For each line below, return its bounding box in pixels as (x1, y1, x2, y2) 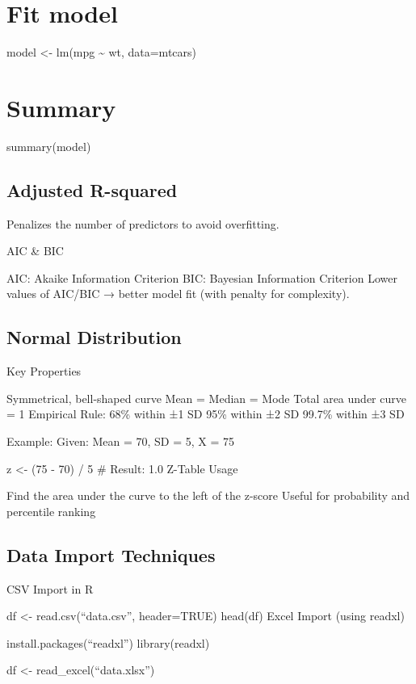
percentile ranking (6, 502, 96, 519)
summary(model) (6, 137, 91, 154)
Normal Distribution (6, 325, 182, 350)
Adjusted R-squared (6, 177, 178, 202)
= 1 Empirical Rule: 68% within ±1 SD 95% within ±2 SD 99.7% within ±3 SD (6, 405, 405, 422)
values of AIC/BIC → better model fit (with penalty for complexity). (6, 285, 350, 302)
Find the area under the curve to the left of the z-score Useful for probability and (6, 487, 410, 504)
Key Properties (6, 363, 82, 380)
